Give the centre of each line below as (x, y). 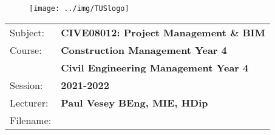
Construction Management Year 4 (144, 50)
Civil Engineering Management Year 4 (155, 67)
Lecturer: (29, 102)
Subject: (27, 32)
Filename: (31, 120)
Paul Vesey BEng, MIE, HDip (134, 102)
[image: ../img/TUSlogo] (79, 8)
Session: (26, 85)
